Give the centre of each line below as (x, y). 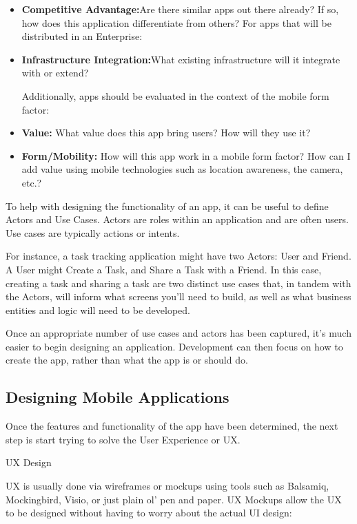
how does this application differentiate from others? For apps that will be (176, 22)
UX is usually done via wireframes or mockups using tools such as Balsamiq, (167, 486)
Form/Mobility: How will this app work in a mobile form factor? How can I (186, 155)
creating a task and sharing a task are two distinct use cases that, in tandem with (178, 283)
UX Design (29, 462)
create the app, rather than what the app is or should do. (127, 360)
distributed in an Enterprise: (82, 36)
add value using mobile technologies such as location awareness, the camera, (182, 169)
